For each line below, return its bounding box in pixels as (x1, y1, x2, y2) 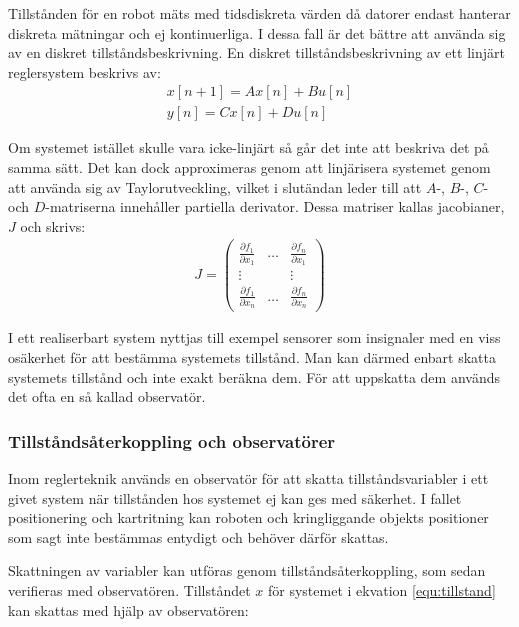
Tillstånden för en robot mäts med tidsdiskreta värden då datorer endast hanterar (8, 3, 511, 23)
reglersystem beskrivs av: (8, 61, 161, 82)
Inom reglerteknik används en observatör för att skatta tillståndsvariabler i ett (8, 468, 489, 489)
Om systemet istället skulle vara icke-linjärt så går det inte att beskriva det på (8, 137, 489, 158)
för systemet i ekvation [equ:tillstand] (268, 580, 496, 601)
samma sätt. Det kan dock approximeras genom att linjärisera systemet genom (8, 157, 491, 178)
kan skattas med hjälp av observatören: (8, 599, 249, 620)
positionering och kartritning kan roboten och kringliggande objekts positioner (8, 507, 489, 528)
